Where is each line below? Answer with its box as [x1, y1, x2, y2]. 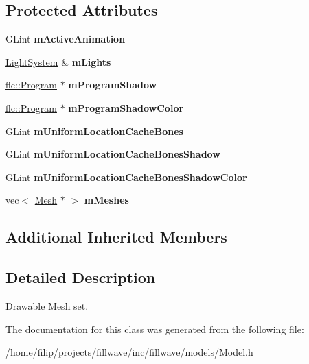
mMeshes [84, 193, 129, 207]
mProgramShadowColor [68, 100, 184, 114]
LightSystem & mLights [5, 54, 111, 69]
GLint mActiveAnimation [5, 32, 126, 46]
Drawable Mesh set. [5, 298, 89, 313]
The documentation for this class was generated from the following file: [5, 321, 304, 336]
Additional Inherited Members [5, 226, 227, 247]
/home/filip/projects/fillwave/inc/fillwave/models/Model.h [5, 345, 253, 359]
